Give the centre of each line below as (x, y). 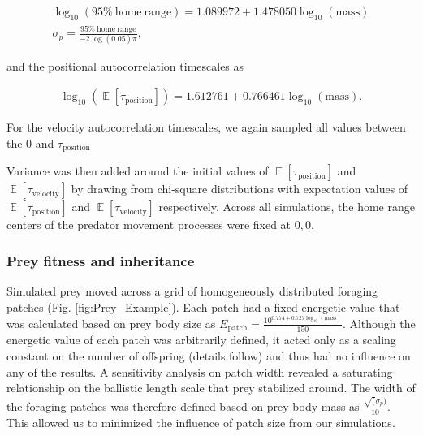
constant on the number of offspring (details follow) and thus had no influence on (209, 356)
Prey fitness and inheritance (101, 260)
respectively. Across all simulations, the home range (287, 207)
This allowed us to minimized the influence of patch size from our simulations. (201, 422)
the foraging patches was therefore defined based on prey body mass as (183, 406)
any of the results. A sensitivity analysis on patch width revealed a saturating (200, 371)
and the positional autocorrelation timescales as (125, 66)
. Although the (379, 323)
